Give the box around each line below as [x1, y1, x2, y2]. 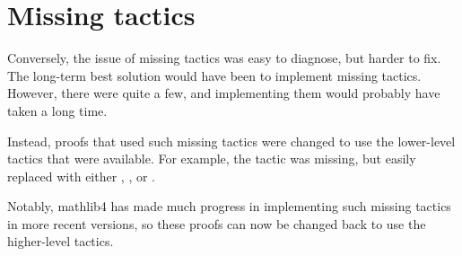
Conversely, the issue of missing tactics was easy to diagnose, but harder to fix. [7, 49, 441, 67]
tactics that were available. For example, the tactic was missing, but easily [7, 149, 416, 168]
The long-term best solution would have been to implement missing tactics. [7, 66, 422, 84]
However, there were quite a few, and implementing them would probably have [7, 84, 440, 102]
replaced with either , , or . [7, 166, 156, 185]
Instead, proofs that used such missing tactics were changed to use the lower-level [7, 131, 456, 150]
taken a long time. [7, 101, 108, 119]
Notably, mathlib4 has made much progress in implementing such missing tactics [7, 197, 451, 216]
